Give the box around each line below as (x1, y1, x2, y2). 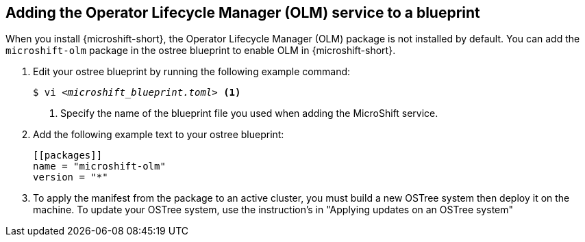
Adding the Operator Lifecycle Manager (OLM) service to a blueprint (5, 4, 480, 21)
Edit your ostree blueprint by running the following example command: (33, 66, 351, 78)
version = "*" (33, 172, 108, 183)
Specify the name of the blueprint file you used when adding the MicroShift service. (60, 107, 438, 120)
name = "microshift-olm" (33, 161, 166, 172)
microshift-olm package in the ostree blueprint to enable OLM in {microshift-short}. (5, 44, 396, 57)
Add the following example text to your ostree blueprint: (33, 129, 284, 141)
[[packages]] (33, 150, 103, 161)
